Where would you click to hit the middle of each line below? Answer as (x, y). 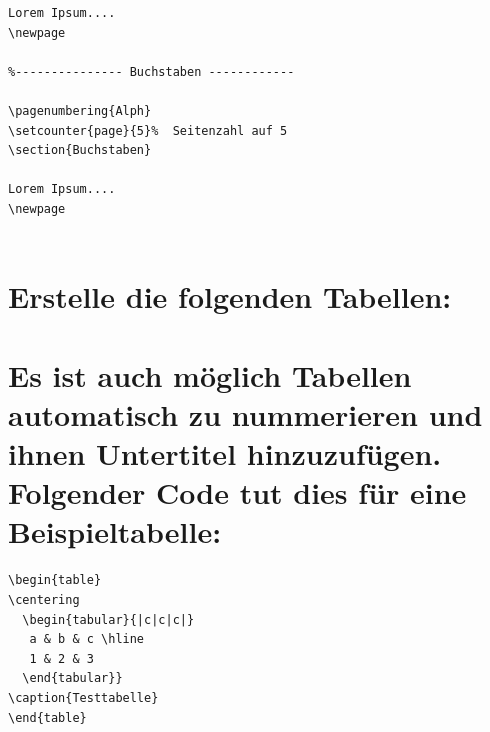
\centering (44, 599)
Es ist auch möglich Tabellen (210, 374)
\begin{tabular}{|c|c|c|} (108, 619)
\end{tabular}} (72, 678)
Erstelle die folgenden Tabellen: (230, 296)
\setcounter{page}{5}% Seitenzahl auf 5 (148, 130)
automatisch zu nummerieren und (245, 413)
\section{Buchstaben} (80, 150)
